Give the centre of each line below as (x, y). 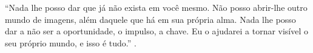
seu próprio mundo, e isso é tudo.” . (71, 42)
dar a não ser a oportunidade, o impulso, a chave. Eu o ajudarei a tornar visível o (157, 31)
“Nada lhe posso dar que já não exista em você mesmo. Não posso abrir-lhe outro (156, 7)
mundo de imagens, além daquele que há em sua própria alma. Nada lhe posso (150, 19)
